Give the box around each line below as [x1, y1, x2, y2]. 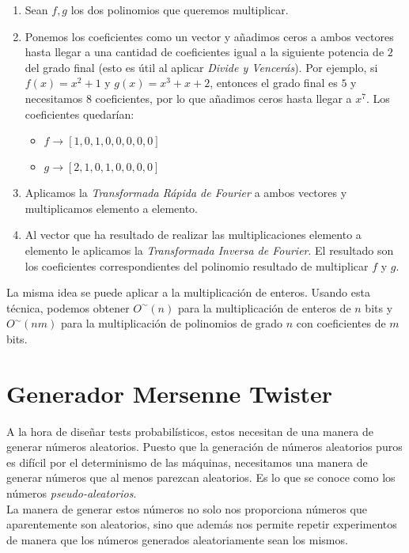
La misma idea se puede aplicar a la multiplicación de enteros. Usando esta [6, 284, 370, 301]
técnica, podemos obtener [6, 299, 130, 316]
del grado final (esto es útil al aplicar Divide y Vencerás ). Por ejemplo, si [25, 59, 378, 75]
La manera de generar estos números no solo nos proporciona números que [6, 500, 367, 517]
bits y [365, 299, 393, 316]
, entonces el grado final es [210, 74, 338, 91]
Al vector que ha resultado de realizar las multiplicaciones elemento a [25, 226, 362, 243]
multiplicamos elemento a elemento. [25, 199, 198, 216]
